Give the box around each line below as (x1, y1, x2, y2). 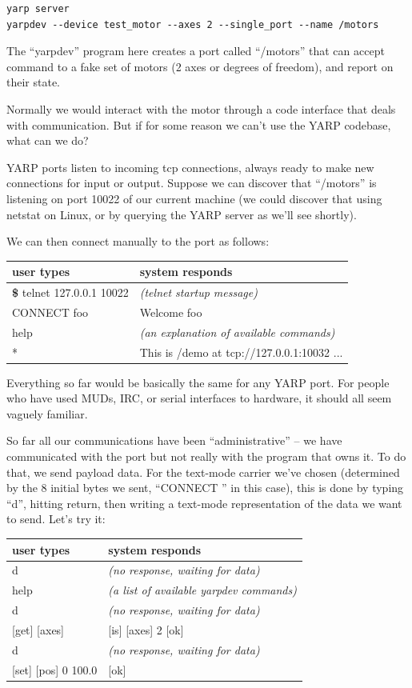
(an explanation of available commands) (139, 323, 335, 340)
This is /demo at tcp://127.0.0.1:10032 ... (139, 343, 343, 360)
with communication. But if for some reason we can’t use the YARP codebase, (6, 116, 391, 133)
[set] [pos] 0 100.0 (12, 661, 98, 678)
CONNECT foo (12, 303, 89, 320)
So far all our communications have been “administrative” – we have (6, 432, 342, 449)
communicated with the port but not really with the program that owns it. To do (6, 448, 406, 465)
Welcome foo (139, 303, 202, 320)
